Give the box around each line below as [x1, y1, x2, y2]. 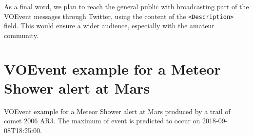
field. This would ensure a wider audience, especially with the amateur [4, 20, 214, 31]
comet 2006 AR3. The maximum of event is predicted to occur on [4, 116, 200, 126]
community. [4, 30, 39, 40]
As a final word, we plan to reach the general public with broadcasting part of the [4, 1, 249, 11]
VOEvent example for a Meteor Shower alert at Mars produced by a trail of [4, 106, 231, 116]
